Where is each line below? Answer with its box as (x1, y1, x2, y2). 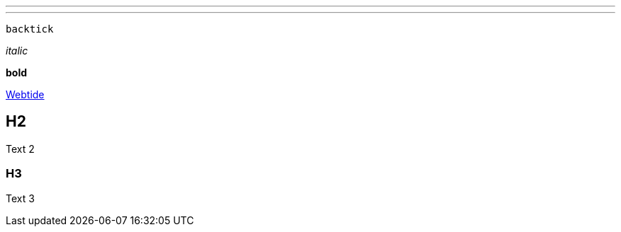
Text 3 (6, 192, 35, 204)
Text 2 (6, 142, 35, 155)
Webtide (6, 88, 45, 100)
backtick (6, 23, 54, 35)
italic (6, 45, 28, 57)
